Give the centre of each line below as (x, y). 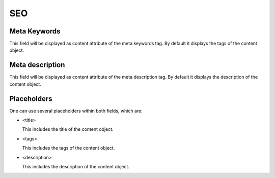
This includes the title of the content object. (68, 129)
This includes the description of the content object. (76, 167)
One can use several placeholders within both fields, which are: (76, 111)
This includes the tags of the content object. (68, 148)
